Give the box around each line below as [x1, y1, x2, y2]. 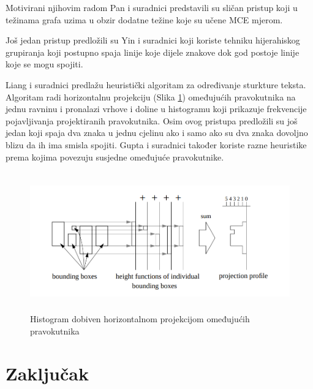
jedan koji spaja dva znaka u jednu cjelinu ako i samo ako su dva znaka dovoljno [6, 126, 308, 139]
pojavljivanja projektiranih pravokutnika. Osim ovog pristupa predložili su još [6, 114, 298, 127]
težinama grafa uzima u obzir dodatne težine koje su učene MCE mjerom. [6, 13, 283, 26]
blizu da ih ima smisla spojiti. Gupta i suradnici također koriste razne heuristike [6, 138, 307, 151]
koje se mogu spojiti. [6, 58, 83, 70]
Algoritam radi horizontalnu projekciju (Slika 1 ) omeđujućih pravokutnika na [6, 90, 296, 103]
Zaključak [6, 360, 89, 385]
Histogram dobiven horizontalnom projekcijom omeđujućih [30, 312, 250, 325]
